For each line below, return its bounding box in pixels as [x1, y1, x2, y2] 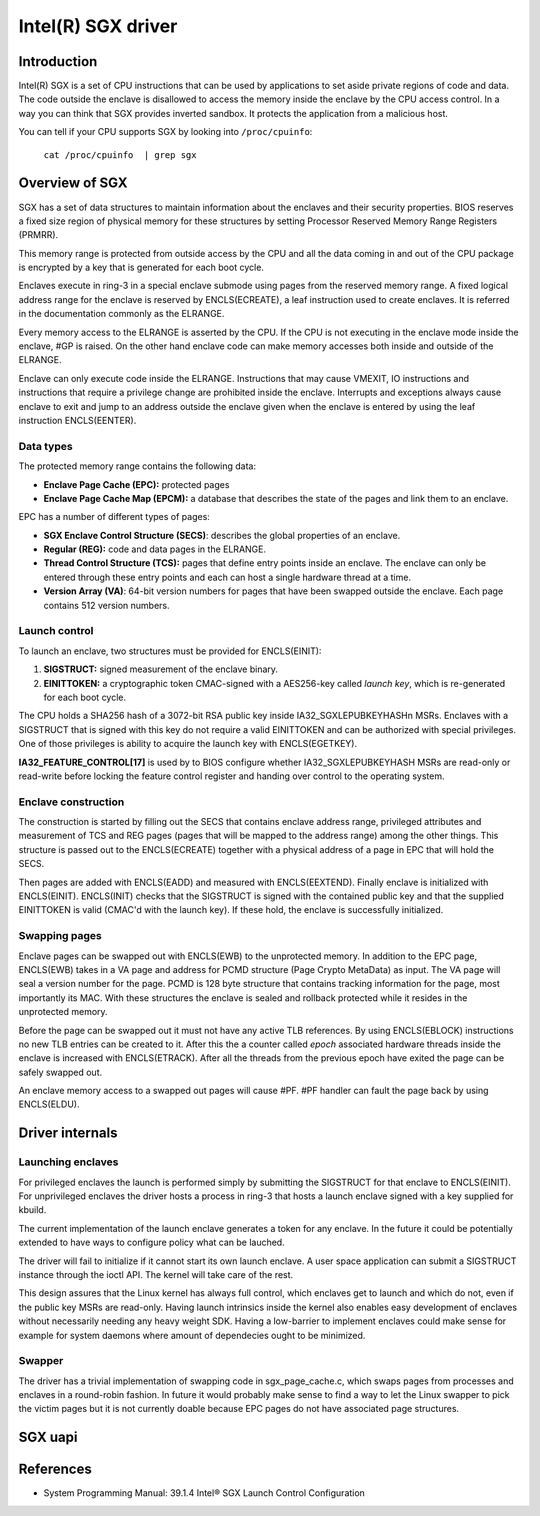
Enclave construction [18, 795, 125, 809]
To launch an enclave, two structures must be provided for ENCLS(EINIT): [18, 645, 322, 657]
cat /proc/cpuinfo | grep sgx [43, 149, 197, 160]
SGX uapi [18, 1429, 78, 1446]
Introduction [18, 53, 98, 70]
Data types [18, 439, 74, 453]
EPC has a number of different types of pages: [18, 511, 210, 523]
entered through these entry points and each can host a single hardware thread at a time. [43, 571, 412, 583]
